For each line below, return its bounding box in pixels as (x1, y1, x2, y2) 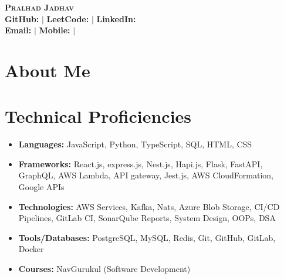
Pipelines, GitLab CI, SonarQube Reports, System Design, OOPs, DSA (18, 212, 276, 224)
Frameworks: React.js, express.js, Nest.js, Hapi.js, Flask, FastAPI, (18, 157, 263, 170)
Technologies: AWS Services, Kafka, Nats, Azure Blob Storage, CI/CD (18, 200, 280, 212)
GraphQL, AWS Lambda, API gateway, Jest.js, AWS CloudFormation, (18, 169, 273, 181)
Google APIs (18, 181, 65, 193)
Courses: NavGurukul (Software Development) (18, 263, 191, 275)
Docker (18, 243, 44, 255)
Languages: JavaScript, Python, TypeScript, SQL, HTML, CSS (18, 138, 252, 150)
